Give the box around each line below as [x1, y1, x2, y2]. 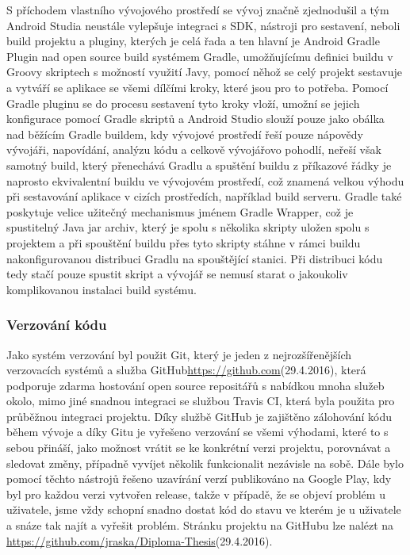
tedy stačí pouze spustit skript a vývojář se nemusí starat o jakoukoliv [6, 266, 348, 282]
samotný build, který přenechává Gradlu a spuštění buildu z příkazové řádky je [6, 156, 392, 173]
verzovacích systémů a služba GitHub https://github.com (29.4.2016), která [6, 362, 366, 378]
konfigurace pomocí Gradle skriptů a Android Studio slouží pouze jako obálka [6, 110, 385, 127]
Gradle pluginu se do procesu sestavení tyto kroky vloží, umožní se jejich [6, 94, 360, 111]
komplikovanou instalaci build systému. [6, 281, 197, 297]
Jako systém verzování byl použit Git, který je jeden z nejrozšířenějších [6, 346, 352, 362]
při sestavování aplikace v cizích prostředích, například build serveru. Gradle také [6, 188, 402, 205]
